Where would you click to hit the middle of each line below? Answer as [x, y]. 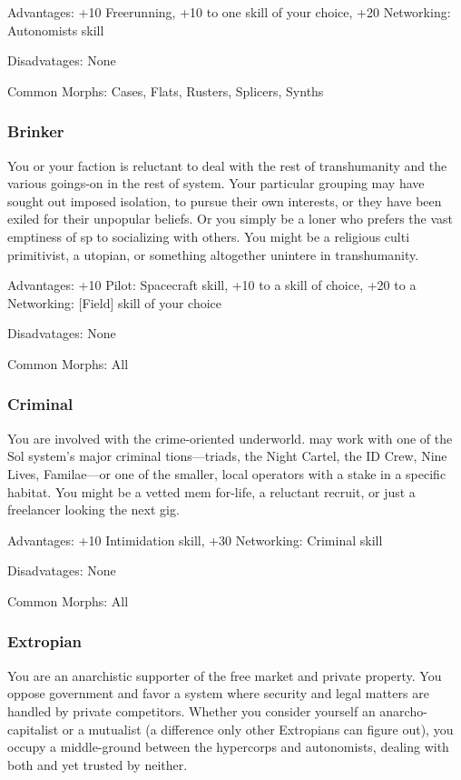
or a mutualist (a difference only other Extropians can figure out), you [258, 729]
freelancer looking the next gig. [93, 510]
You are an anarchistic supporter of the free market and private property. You [225, 675]
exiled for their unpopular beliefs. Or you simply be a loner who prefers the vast [230, 219]
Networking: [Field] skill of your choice [115, 302]
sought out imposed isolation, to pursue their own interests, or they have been [225, 200]
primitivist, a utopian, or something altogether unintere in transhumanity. [213, 254]
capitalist [33, 729]
